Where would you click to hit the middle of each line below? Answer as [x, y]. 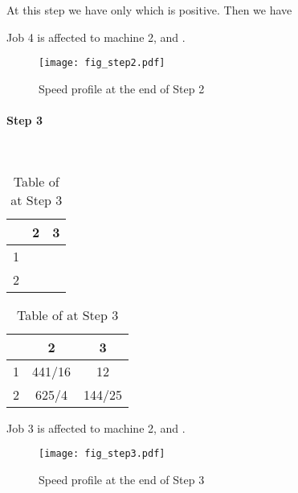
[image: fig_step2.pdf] [102, 63]
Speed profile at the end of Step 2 [122, 88]
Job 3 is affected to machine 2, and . [96, 427]
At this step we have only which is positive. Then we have [149, 10]
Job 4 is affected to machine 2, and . [96, 37]
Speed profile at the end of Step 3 [122, 480]
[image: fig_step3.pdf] [102, 454]
